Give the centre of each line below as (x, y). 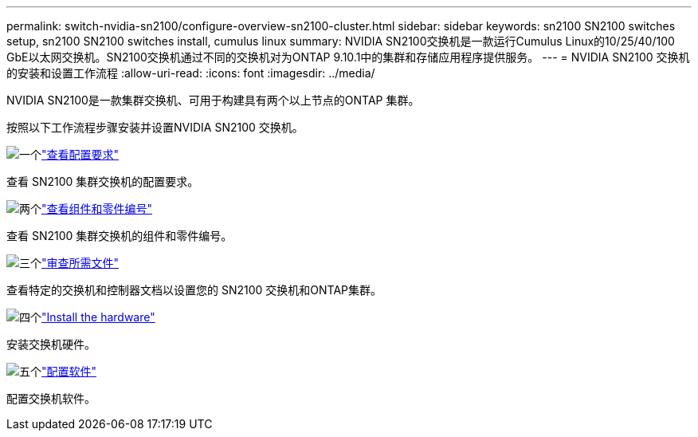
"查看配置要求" (80, 154)
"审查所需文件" (80, 263)
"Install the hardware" (98, 317)
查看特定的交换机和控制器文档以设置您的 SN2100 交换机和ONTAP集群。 (194, 290)
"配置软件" (69, 371)
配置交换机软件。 (51, 398)
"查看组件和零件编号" (97, 209)
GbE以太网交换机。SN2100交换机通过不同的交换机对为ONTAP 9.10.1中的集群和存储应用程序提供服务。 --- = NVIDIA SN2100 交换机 (348, 57)
